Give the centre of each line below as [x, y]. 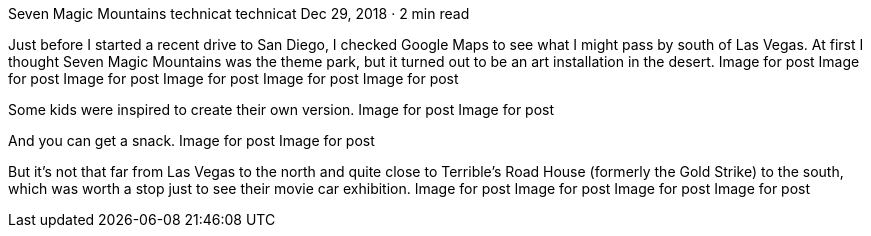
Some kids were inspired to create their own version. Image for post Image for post [281, 109]
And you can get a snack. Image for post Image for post [191, 140]
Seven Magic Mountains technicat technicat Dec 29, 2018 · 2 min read [239, 13]
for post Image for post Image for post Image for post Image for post [233, 78]
